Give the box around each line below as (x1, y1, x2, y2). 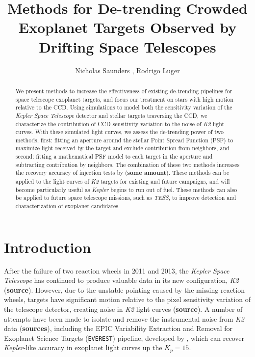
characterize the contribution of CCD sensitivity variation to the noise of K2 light (15, 119, 225, 128)
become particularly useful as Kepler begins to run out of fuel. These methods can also (15, 185, 237, 193)
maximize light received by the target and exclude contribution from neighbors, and (15, 144, 229, 152)
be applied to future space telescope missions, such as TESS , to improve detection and (15, 193, 236, 202)
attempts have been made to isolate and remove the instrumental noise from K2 (4, 313, 245, 324)
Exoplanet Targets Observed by (18, 17, 237, 37)
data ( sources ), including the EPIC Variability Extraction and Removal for (4, 323, 233, 333)
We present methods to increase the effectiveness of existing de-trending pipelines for (15, 86, 232, 95)
